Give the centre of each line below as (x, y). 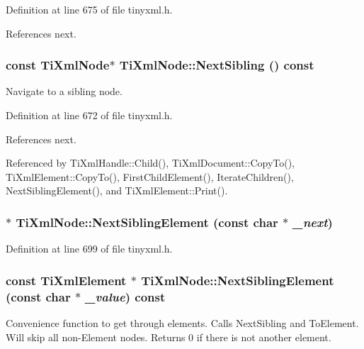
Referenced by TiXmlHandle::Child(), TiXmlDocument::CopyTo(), (150, 163)
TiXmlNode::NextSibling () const (217, 65)
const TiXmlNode (58, 65)
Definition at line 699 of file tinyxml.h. (89, 249)
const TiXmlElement (66, 280)
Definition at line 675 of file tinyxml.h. (89, 9)
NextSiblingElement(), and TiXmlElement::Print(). (117, 190)
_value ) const (125, 296)
